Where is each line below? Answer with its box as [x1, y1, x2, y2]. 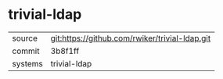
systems [12, 58, 43, 69]
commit [12, 45, 40, 56]
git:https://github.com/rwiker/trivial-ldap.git [50, 33, 211, 44]
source [12, 33, 38, 44]
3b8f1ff [50, 45, 80, 56]
